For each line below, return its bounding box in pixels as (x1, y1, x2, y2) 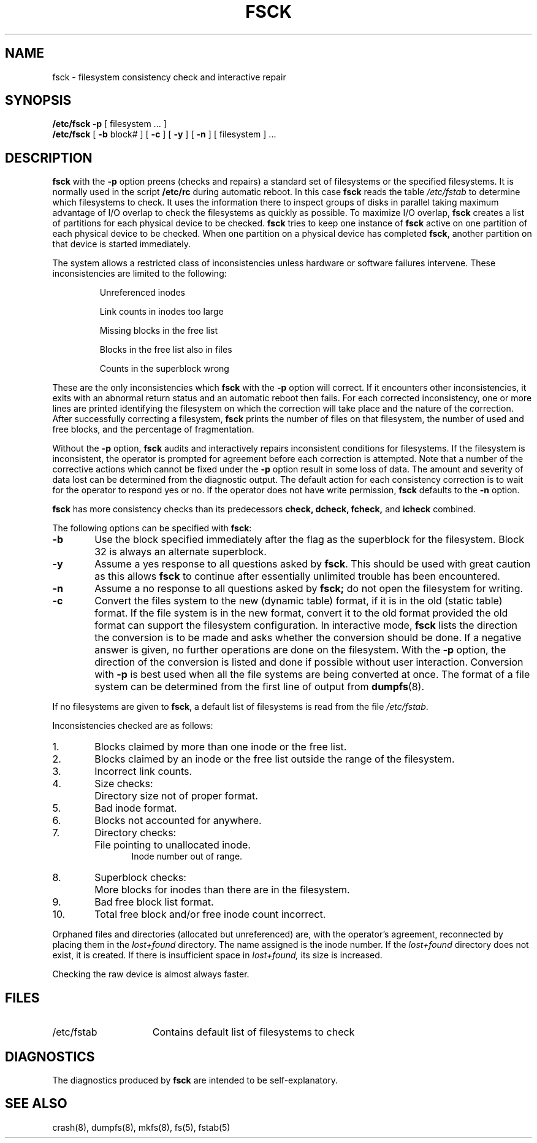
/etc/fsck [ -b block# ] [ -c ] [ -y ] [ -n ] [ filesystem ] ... (52, 129, 276, 140)
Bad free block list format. (94, 896, 214, 909)
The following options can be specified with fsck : (52, 523, 252, 534)
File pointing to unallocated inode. (94, 839, 251, 852)
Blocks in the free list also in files (99, 344, 232, 355)
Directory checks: (94, 826, 177, 839)
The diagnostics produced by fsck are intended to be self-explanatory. (52, 1074, 338, 1085)
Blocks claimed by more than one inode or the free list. (94, 741, 347, 753)
